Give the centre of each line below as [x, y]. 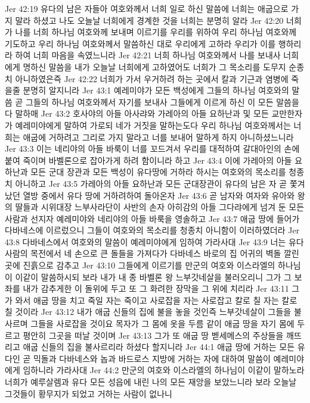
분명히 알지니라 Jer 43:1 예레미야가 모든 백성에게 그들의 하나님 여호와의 [156, 90]
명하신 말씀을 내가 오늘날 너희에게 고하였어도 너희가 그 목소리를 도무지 [154, 66]
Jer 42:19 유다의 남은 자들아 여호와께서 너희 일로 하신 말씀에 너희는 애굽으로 [147, 8]
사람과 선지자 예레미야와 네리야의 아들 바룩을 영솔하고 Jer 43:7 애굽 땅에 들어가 [152, 218]
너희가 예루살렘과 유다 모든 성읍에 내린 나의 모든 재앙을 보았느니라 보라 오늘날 [151, 382]
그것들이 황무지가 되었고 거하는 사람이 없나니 [89, 393]
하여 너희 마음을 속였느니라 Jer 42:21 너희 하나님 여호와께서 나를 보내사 [148, 55]
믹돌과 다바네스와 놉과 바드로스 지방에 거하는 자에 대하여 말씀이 [152, 358]
